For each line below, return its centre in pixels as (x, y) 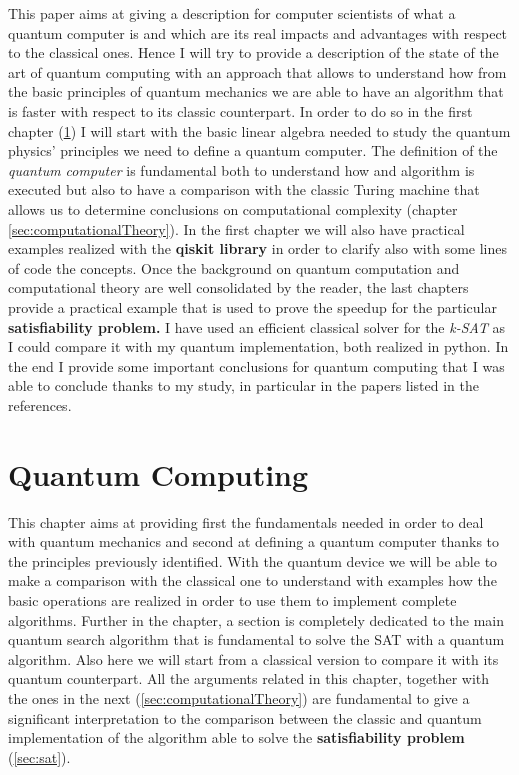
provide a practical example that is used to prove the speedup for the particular (252, 306)
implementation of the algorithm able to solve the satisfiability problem (236, 737)
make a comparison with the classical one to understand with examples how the (252, 580)
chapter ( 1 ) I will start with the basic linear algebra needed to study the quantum (259, 130)
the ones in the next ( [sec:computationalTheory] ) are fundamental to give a (239, 697)
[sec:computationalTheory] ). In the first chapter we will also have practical (236, 228)
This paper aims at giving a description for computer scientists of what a (232, 13)
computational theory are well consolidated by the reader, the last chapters (238, 287)
